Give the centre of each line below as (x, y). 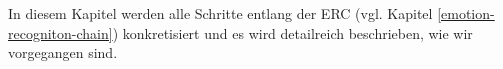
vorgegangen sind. (63, 52)
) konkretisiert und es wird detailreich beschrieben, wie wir (292, 32)
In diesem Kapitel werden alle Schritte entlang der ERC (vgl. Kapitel (220, 13)
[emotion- (466, 13)
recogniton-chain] (60, 32)
